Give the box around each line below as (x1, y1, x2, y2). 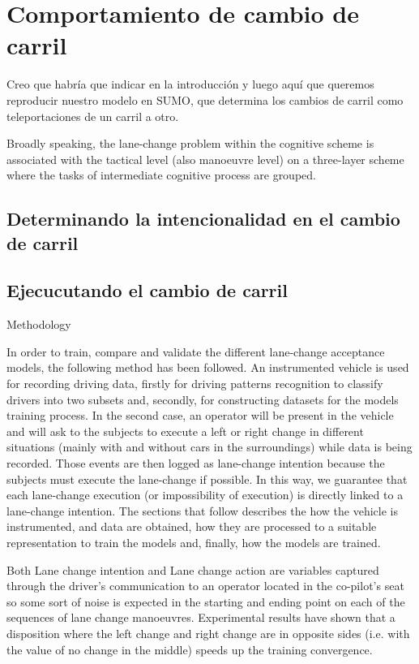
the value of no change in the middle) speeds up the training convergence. (6, 640, 373, 658)
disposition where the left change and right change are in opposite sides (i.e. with (6, 624, 410, 641)
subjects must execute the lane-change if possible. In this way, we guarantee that (6, 470, 408, 487)
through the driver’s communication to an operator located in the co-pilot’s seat (6, 577, 404, 594)
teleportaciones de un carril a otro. (6, 107, 179, 124)
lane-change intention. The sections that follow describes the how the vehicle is (6, 502, 398, 519)
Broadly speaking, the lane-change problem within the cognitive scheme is (6, 135, 374, 152)
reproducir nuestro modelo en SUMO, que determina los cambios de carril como (6, 91, 404, 108)
